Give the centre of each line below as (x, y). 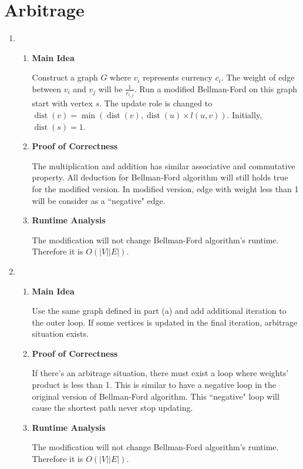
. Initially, (245, 114)
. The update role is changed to (156, 103)
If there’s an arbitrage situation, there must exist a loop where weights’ (160, 373)
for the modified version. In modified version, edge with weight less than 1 (165, 188)
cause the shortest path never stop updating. (112, 408)
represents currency (178, 77)
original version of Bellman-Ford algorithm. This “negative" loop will (156, 396)
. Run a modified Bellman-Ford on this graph (216, 88)
